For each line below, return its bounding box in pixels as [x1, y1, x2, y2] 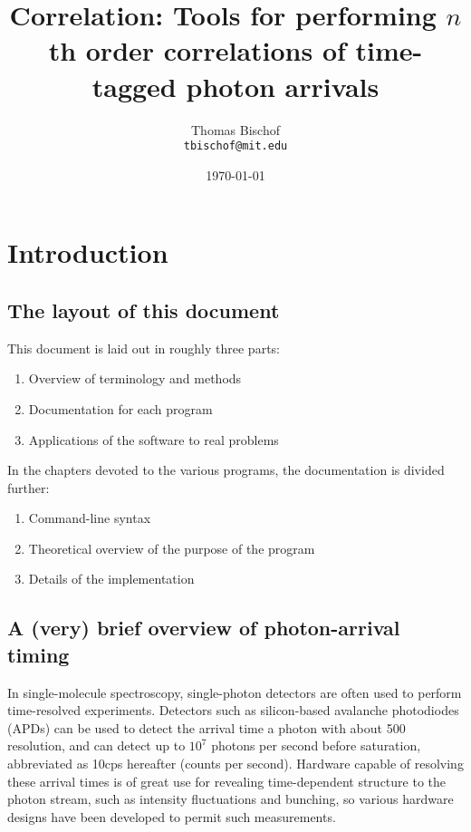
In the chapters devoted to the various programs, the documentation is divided [7, 460, 445, 479]
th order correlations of [48, 32, 346, 69]
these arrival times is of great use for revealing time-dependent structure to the [7, 771, 447, 790]
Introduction [7, 234, 168, 271]
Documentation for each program [28, 399, 213, 418]
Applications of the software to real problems [28, 430, 279, 449]
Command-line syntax [28, 508, 151, 527]
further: [7, 478, 50, 497]
